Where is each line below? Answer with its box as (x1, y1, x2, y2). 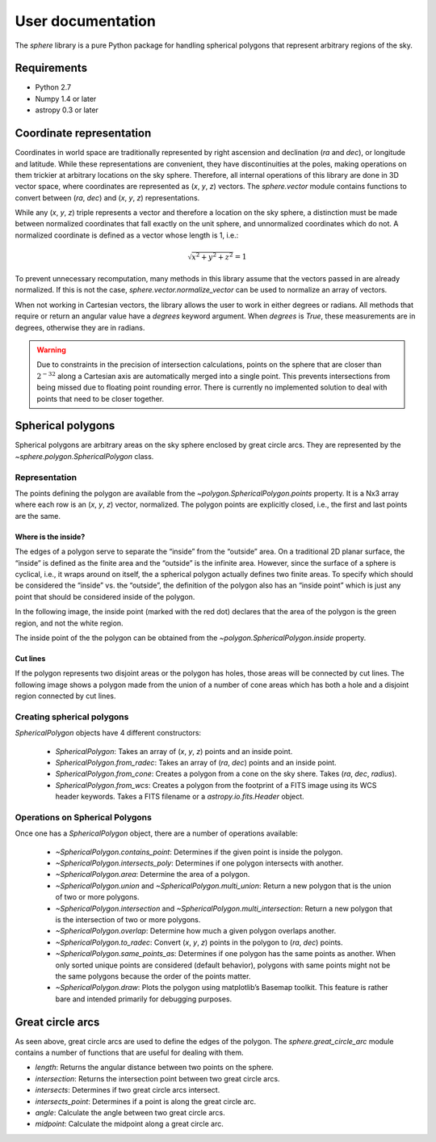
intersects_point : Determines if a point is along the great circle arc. (35, 1096, 257, 1106)
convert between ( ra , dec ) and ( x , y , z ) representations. (15, 192, 200, 202)
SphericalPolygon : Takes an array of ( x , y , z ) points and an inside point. (55, 746, 293, 756)
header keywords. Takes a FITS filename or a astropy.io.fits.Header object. (55, 792, 304, 802)
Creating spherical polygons (15, 711, 129, 723)
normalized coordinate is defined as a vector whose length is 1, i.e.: (15, 230, 239, 240)
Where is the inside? (15, 532, 86, 542)
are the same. (15, 511, 61, 520)
